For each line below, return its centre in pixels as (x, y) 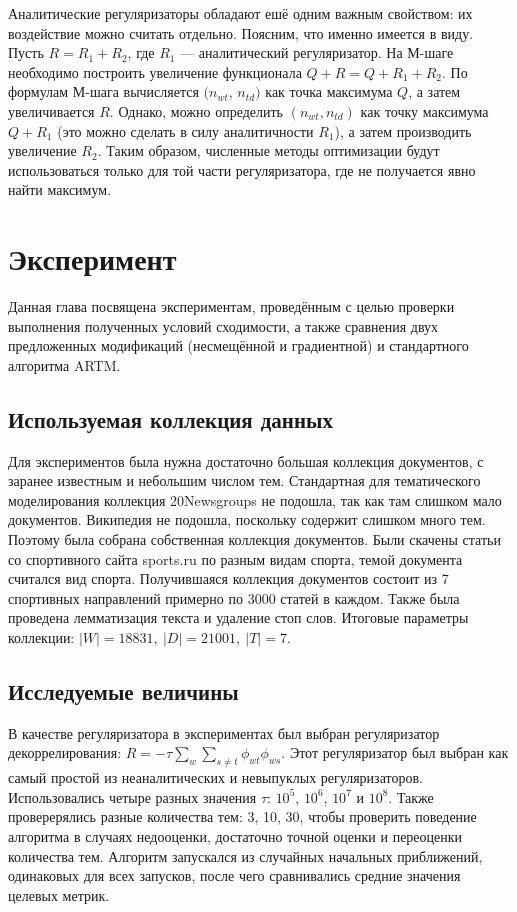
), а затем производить (403, 130)
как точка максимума (329, 91)
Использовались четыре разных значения (132, 796)
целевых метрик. (59, 894)
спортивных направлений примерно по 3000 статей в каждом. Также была (234, 597)
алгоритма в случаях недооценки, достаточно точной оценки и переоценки (235, 835)
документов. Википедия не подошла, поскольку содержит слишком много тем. (247, 519)
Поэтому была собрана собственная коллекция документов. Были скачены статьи (254, 539)
